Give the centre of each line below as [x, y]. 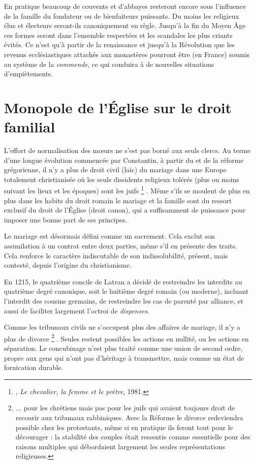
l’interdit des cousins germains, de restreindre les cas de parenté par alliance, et [124, 301]
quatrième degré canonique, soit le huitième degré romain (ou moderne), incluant [126, 291]
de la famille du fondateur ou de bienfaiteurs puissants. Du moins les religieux [122, 15]
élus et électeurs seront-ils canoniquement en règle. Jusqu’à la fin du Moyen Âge [125, 25]
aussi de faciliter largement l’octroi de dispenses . [77, 310]
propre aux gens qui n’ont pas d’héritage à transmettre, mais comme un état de [124, 357]
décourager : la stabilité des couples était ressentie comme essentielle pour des [133, 437]
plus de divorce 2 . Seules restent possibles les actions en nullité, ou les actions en [127, 338]
